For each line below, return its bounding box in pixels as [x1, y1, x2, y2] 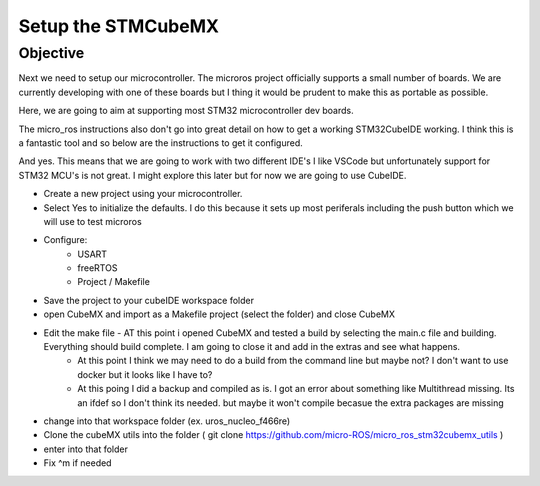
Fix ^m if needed [43, 457, 112, 469]
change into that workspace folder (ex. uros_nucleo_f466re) [43, 415, 291, 427]
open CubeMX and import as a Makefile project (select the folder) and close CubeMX [43, 308, 395, 320]
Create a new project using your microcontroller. [43, 188, 243, 200]
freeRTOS [77, 262, 118, 274]
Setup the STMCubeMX [18, 15, 220, 37]
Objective [18, 44, 85, 62]
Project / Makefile [77, 276, 150, 288]
